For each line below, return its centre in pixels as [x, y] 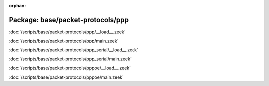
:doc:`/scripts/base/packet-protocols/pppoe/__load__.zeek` [70, 68]
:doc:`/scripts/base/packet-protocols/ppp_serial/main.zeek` [70, 59]
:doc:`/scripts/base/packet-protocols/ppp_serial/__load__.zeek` [74, 50]
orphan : [18, 6]
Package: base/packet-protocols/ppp [69, 20]
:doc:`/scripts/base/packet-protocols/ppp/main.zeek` [64, 41]
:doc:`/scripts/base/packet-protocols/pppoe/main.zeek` [67, 77]
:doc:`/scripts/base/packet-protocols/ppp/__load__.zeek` [67, 32]
